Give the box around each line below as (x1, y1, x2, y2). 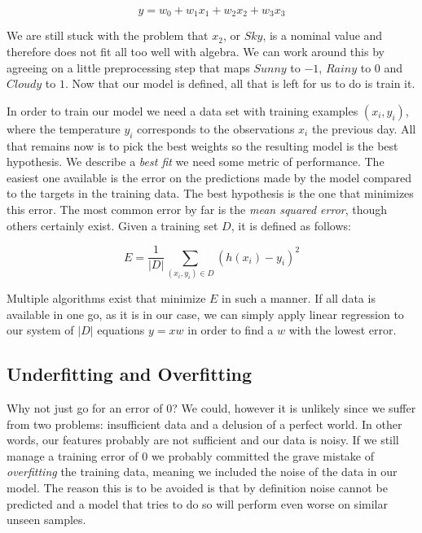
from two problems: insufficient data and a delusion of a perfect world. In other (7, 415, 402, 432)
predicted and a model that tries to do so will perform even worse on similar (7, 495, 388, 512)
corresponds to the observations (137, 120, 295, 137)
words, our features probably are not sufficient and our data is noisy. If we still (7, 431, 399, 448)
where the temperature (7, 120, 121, 137)
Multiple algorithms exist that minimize (7, 289, 206, 306)
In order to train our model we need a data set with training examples (7, 102, 358, 119)
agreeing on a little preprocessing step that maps (7, 59, 250, 76)
